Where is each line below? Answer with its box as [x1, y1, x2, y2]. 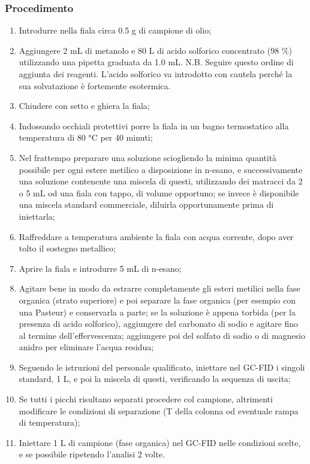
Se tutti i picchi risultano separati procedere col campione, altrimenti [19, 393, 273, 405]
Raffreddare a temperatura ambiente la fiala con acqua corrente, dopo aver [19, 230, 294, 242]
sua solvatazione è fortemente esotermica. [19, 79, 171, 92]
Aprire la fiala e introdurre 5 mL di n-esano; [19, 262, 182, 274]
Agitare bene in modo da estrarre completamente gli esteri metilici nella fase [19, 282, 300, 295]
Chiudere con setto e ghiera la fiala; [19, 99, 150, 112]
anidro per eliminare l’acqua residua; [19, 341, 154, 353]
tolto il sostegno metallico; [19, 242, 116, 254]
